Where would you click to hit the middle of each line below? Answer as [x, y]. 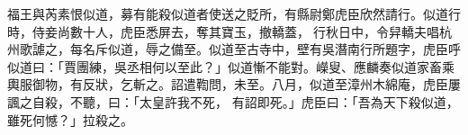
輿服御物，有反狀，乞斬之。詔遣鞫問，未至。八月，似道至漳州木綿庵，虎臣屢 [234, 84]
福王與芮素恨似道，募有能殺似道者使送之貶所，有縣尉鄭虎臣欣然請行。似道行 [234, 13]
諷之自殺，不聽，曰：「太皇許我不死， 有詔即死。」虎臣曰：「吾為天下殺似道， [233, 101]
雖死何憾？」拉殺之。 [70, 119]
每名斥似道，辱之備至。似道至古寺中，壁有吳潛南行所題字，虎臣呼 [265, 49]
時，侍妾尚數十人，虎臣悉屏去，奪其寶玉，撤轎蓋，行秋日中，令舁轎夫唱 [223, 31]
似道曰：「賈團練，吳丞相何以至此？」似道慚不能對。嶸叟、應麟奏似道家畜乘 [231, 66]
